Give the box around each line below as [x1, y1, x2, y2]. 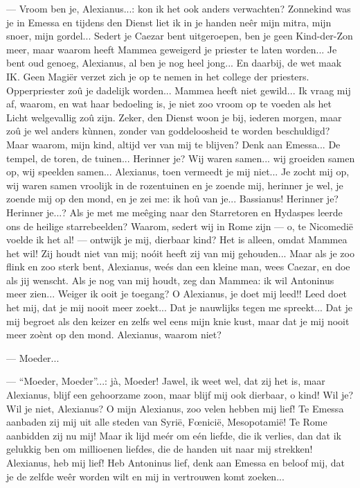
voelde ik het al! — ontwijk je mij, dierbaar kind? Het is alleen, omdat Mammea [6, 232, 348, 247]
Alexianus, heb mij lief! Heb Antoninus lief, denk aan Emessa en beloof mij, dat [6, 455, 345, 469]
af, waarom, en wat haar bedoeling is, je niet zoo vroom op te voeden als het [6, 96, 332, 111]
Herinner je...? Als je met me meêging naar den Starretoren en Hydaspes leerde [6, 204, 343, 219]
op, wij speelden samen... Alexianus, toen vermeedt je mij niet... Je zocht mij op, [6, 164, 350, 179]
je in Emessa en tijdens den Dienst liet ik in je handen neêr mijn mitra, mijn [6, 15, 332, 29]
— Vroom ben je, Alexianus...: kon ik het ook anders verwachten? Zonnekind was [6, 1, 351, 15]
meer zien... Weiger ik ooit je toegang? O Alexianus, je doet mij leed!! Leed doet [6, 286, 347, 301]
